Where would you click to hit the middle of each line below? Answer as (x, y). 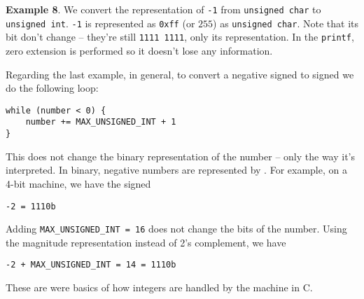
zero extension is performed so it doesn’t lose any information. (139, 50)
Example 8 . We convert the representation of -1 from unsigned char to (163, 9)
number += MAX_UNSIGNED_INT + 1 (101, 122)
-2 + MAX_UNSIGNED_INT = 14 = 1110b (91, 265)
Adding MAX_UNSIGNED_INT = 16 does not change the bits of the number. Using (176, 229)
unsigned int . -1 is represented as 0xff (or (100, 23)
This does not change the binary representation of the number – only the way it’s (181, 156)
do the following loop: (52, 88)
